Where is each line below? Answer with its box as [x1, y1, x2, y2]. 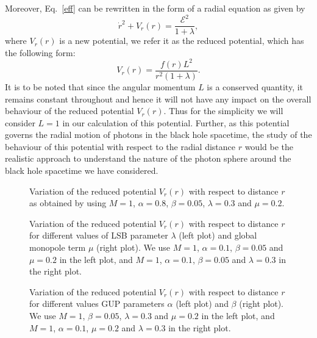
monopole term [29, 241, 86, 254]
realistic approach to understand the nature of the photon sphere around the [5, 152, 291, 165]
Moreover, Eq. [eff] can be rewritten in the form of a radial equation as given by [5, 2, 305, 14]
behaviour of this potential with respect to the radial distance [5, 140, 235, 153]
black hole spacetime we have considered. [5, 164, 158, 177]
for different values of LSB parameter [29, 229, 168, 242]
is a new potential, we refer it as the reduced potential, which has [59, 34, 304, 47]
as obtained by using [29, 196, 107, 209]
